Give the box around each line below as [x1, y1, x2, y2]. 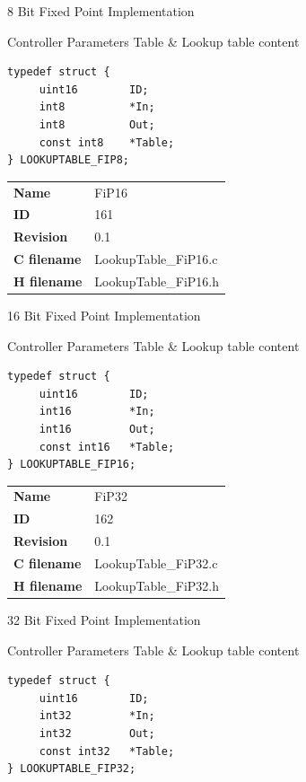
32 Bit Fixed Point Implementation [7, 610, 201, 628]
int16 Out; [39, 422, 155, 435]
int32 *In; [39, 709, 155, 723]
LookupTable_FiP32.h [94, 576, 220, 594]
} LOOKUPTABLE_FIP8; [7, 154, 130, 167]
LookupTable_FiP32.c [94, 554, 218, 572]
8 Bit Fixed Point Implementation [7, 2, 195, 20]
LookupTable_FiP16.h [94, 271, 220, 290]
